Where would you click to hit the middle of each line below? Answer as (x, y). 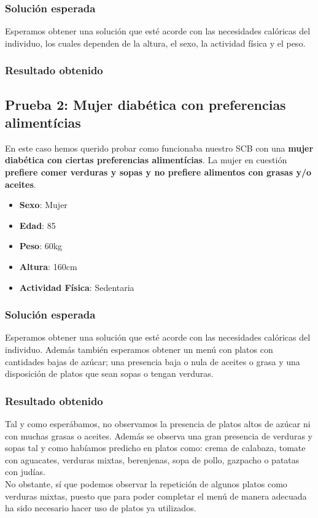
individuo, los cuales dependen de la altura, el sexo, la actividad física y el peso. (155, 43)
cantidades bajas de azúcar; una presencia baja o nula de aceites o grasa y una (153, 361)
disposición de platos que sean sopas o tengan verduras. (109, 373)
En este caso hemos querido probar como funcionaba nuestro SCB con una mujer (159, 148)
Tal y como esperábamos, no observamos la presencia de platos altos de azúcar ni (158, 423)
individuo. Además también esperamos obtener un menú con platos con (139, 349)
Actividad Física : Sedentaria (77, 287)
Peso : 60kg (41, 246)
